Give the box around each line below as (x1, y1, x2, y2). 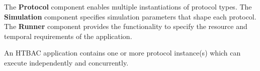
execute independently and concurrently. (4, 57, 129, 67)
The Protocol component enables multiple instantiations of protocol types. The (4, 1, 252, 11)
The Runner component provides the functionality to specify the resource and (4, 21, 247, 31)
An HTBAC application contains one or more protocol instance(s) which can (4, 47, 241, 58)
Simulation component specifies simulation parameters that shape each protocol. (4, 11, 256, 21)
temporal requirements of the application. (4, 30, 132, 41)
